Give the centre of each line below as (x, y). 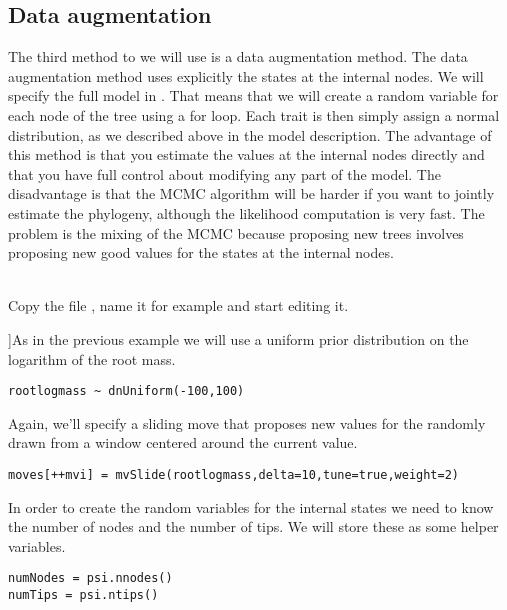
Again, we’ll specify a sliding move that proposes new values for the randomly (247, 422)
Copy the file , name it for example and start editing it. (178, 305)
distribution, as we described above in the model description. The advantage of (250, 134)
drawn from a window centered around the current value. (183, 442)
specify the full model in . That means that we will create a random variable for (253, 95)
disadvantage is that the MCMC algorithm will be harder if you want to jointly (251, 193)
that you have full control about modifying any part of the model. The (224, 173)
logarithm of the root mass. (92, 358)
